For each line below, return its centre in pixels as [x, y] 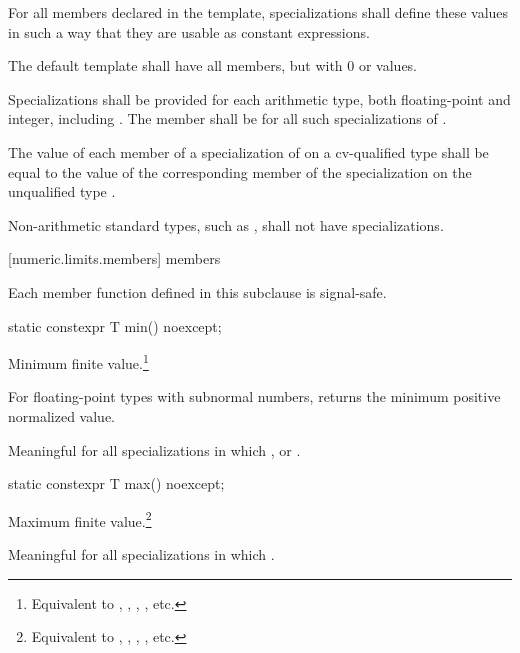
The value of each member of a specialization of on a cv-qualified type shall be [248, 151]
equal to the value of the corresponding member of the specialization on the [240, 171]
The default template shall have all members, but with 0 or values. [213, 65]
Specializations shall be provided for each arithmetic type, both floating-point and [259, 98]
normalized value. [61, 415]
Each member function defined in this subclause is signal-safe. [197, 291]
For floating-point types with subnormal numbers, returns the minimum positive [254, 396]
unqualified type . [62, 191]
